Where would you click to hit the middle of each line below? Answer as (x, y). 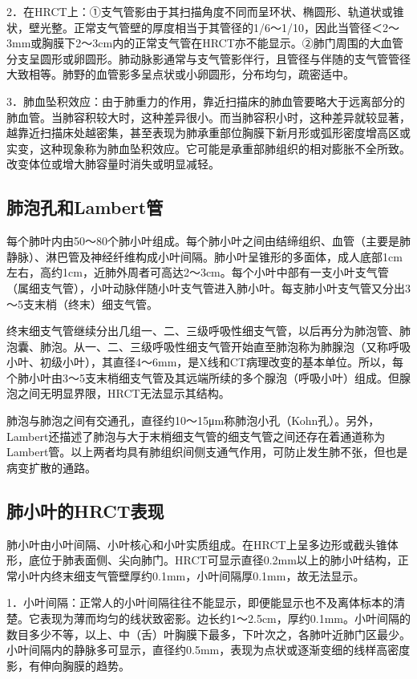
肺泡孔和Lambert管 (85, 207)
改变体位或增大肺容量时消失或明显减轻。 (113, 164)
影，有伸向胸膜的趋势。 (68, 665)
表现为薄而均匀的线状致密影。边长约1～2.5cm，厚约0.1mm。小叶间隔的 (225, 618)
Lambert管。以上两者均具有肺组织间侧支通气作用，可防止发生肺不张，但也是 (207, 452)
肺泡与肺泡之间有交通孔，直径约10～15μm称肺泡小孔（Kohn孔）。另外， (193, 420)
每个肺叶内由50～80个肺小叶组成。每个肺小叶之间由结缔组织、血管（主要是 (203, 241)
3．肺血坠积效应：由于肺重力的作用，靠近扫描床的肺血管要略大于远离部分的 (206, 101)
